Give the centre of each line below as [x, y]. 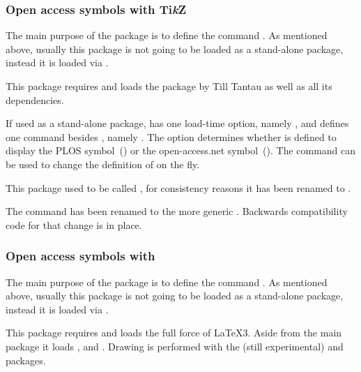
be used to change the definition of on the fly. [103, 164]
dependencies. [35, 99]
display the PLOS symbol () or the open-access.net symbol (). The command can [181, 150]
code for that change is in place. [74, 224]
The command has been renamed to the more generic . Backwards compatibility [177, 211]
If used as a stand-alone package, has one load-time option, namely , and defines [177, 123]
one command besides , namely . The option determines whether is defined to [171, 136]
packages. [26, 360]
